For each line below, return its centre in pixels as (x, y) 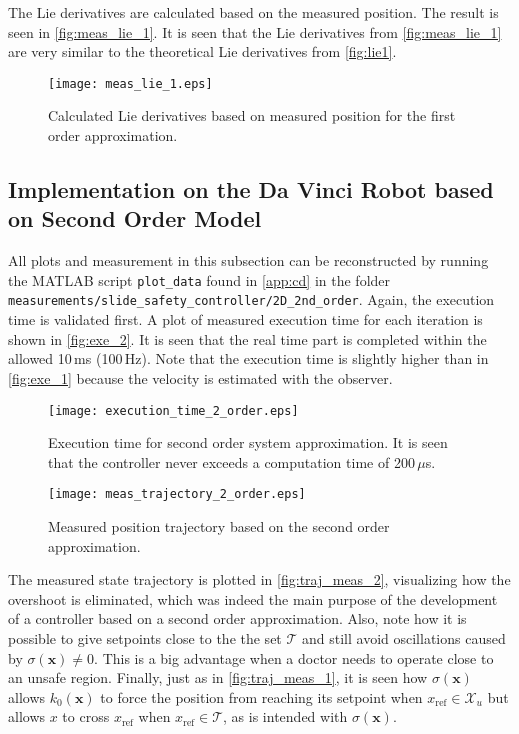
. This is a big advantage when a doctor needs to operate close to (294, 657)
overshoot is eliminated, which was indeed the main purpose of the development (253, 598)
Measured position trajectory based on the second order (219, 526)
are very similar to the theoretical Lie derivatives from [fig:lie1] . (202, 51)
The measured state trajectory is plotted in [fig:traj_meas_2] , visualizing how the (259, 579)
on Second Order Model (135, 218)
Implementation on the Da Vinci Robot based (251, 189)
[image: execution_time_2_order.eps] (173, 410)
